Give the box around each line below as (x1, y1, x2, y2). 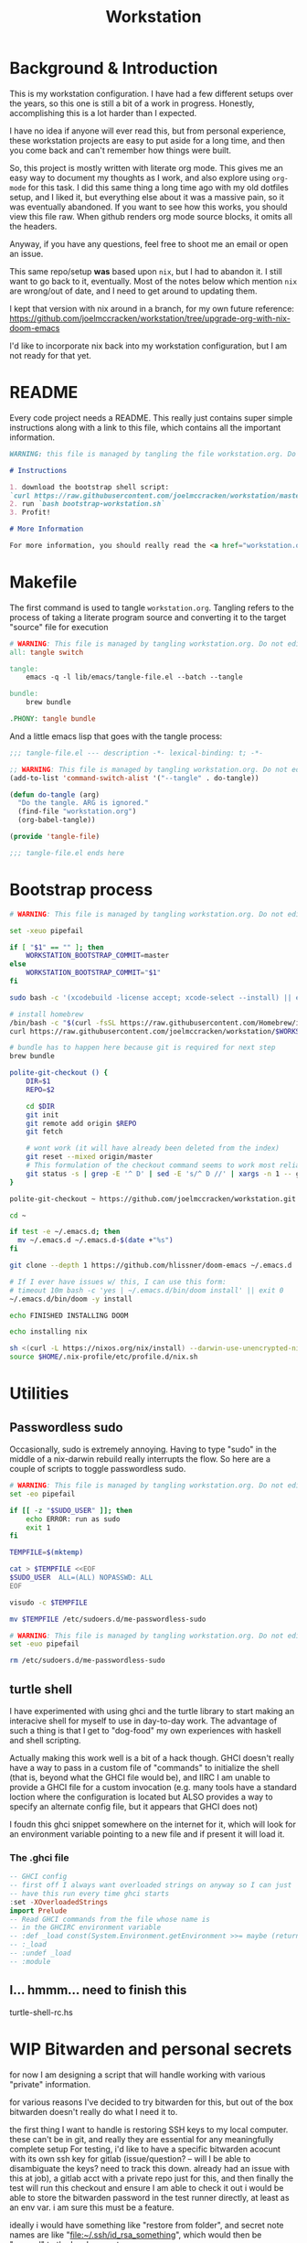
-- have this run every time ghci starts (9, 1889, 170, 1898)
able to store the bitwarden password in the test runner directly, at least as (9, 2192, 290, 2203)
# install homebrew (9, 1009, 84, 1019)
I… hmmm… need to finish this (9, 1982, 187, 1998)
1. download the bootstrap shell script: (9, 482, 170, 491)
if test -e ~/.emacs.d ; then (9, 1228, 121, 1237)
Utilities (9, 1383, 69, 1404)
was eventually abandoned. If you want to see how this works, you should (9, 201, 288, 212)
